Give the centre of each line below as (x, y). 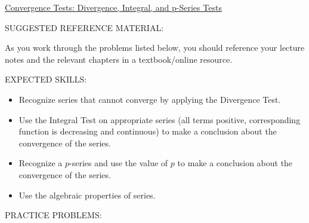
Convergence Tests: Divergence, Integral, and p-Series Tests (113, 7)
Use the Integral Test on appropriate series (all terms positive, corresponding (160, 119)
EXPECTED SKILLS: (46, 79)
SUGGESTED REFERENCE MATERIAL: (84, 27)
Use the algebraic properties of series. (87, 195)
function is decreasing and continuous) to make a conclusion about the (148, 131)
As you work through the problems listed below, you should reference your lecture (155, 48)
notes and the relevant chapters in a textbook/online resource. (119, 59)
